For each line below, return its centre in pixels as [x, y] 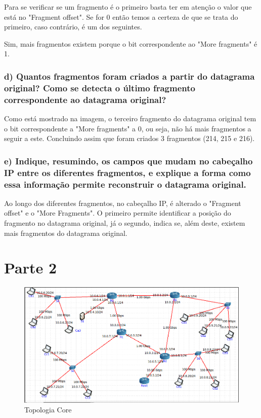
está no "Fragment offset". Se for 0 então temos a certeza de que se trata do [121, 16]
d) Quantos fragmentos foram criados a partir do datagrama [129, 76]
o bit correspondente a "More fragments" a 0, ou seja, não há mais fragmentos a [128, 128]
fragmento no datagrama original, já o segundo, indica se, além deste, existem [125, 223]
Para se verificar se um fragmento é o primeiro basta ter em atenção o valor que [128, 7]
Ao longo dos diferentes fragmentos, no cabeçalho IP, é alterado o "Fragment [123, 203]
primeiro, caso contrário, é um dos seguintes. [73, 27]
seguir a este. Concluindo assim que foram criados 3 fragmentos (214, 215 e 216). [129, 138]
